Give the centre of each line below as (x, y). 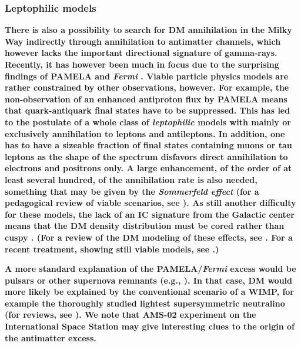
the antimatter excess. (51, 337)
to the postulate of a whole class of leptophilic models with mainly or (148, 122)
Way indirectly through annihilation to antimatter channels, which (143, 41)
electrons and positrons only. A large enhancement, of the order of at (148, 168)
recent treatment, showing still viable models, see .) (112, 249)
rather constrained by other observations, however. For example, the (147, 87)
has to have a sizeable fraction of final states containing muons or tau (148, 145)
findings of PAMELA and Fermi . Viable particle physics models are (147, 76)
